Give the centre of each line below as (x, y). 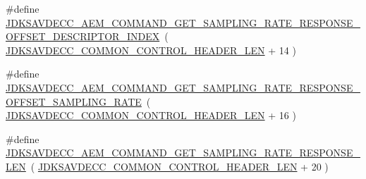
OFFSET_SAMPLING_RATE (74, 101)
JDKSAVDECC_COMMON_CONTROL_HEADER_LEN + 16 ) (151, 115)
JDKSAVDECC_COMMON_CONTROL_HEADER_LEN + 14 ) (151, 50)
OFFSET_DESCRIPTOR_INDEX (83, 36)
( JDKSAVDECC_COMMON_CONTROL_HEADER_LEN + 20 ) (179, 166)
